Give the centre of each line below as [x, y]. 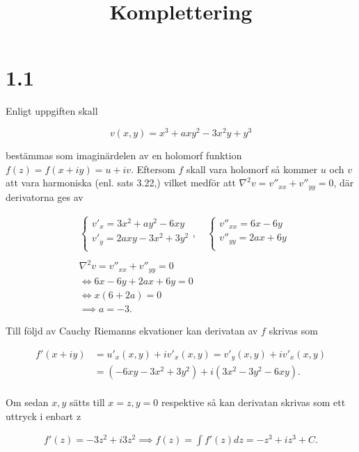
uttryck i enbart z [43, 415]
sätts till [87, 402]
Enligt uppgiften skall [52, 111]
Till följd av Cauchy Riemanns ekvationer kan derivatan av [132, 331]
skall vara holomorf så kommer [252, 169]
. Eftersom [153, 169]
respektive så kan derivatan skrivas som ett [253, 402]
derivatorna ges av [45, 196]
